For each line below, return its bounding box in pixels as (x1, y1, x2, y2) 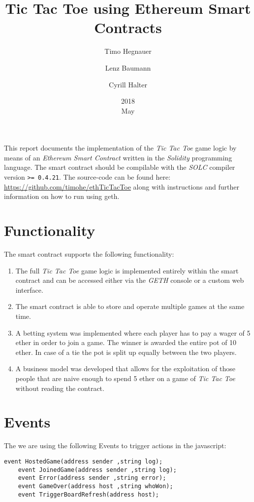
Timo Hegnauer (104, 46, 152, 56)
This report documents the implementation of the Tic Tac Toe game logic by (4, 143, 237, 153)
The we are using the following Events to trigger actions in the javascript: (4, 440, 226, 451)
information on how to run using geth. (4, 191, 120, 201)
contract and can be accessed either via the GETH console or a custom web (15, 275, 244, 285)
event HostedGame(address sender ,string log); (4, 458, 163, 465)
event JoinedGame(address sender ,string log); (18, 466, 177, 473)
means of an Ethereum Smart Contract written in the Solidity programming (4, 152, 232, 162)
